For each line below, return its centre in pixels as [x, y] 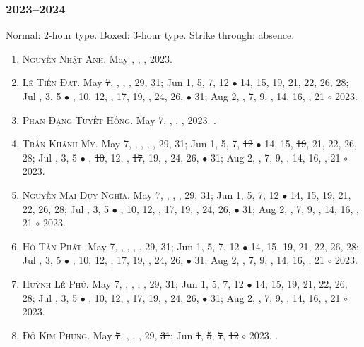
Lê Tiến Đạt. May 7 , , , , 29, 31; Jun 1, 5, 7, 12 [125, 82]
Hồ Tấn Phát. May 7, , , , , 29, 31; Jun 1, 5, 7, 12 [131, 246]
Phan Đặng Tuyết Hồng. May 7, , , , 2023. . [119, 120]
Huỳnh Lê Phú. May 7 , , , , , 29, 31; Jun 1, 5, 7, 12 [133, 283]
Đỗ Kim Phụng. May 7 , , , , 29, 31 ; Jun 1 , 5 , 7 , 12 [130, 335]
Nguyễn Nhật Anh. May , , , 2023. [97, 58]
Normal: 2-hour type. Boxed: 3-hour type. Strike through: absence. [150, 35]
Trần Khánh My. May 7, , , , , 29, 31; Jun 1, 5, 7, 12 [137, 144]
